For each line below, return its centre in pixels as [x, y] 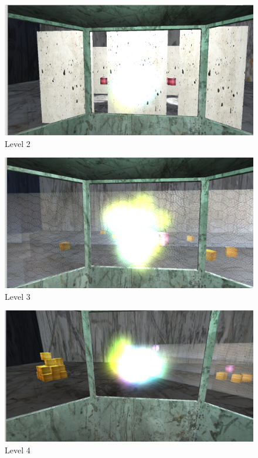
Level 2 [18, 143]
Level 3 [18, 296]
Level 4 [18, 450]
